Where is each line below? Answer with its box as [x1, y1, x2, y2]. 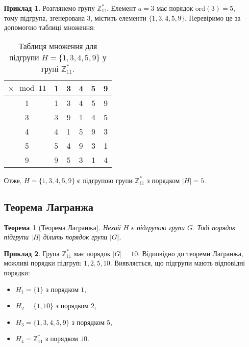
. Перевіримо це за [185, 12, 241, 23]
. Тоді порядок [192, 222, 236, 232]
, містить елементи [90, 12, 147, 23]
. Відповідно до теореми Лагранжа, [138, 248, 243, 258]
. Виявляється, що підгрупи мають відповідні [110, 258, 245, 268]
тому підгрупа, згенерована [4, 12, 85, 23]
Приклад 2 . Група [4, 248, 60, 258]
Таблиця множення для [19, 40, 97, 52]
